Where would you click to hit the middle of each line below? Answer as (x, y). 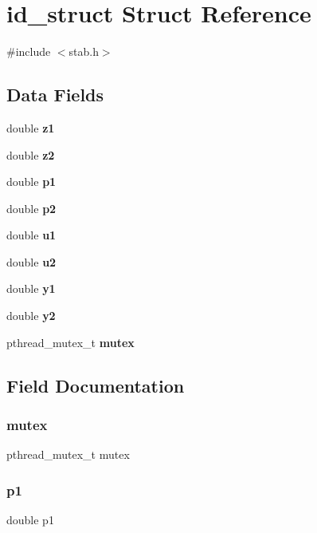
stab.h (84, 51)
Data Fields (55, 95)
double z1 (31, 127)
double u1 (31, 235)
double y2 (31, 316)
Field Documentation (96, 385)
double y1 (31, 288)
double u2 (31, 261)
